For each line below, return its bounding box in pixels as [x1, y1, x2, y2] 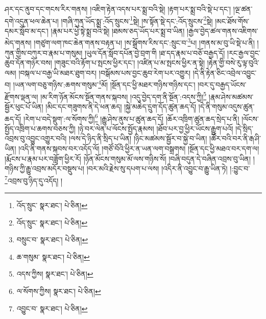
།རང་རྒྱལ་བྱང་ [227, 47, 260, 58]
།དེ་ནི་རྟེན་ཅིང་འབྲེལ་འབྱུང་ [192, 67, 257, 78]
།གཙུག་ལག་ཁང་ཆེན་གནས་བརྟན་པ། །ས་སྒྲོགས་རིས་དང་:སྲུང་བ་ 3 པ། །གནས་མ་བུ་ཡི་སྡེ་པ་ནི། [34, 36, 255, 48]
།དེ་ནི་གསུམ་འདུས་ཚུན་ [198, 101, 255, 111]
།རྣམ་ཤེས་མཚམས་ [208, 91, 254, 102]
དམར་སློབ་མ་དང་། [5, 25, 49, 36]
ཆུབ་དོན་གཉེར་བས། [5, 57, 52, 68]
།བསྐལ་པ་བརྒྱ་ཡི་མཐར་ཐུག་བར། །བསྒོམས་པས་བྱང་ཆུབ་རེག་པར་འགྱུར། [18, 67, 191, 78]
